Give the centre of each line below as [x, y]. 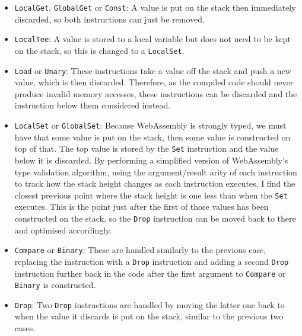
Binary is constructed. [55, 285]
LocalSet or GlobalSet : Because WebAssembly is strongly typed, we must [150, 125]
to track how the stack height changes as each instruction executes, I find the [155, 183]
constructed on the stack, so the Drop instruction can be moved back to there [155, 218]
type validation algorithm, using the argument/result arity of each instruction [156, 172]
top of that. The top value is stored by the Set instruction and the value [147, 148]
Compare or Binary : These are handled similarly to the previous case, [140, 250]
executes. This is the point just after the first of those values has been [142, 207]
